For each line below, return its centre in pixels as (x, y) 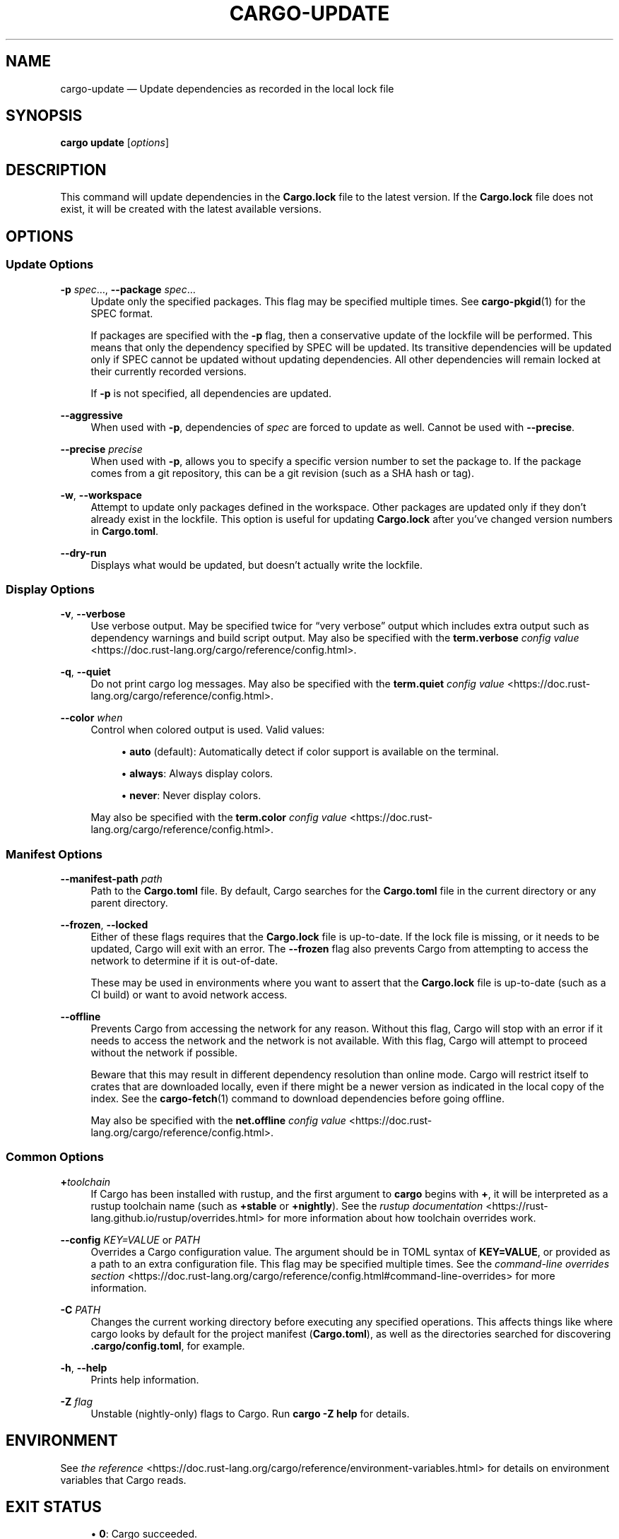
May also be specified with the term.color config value (219, 818)
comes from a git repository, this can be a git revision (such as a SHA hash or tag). (282, 473)
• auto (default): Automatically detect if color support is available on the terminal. (310, 752)
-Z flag (76, 1401)
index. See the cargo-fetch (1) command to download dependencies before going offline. (297, 1098)
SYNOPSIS (44, 116)
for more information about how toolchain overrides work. (402, 1217)
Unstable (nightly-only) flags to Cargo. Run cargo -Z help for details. (250, 1413)
